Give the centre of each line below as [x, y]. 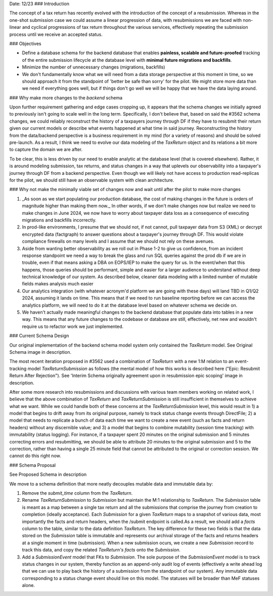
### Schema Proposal [33, 465]
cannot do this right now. [35, 456]
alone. [29, 585]
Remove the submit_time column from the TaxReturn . [77, 493]
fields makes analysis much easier [58, 284]
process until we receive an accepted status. [56, 34]
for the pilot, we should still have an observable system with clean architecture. [92, 180]
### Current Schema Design [39, 336]
